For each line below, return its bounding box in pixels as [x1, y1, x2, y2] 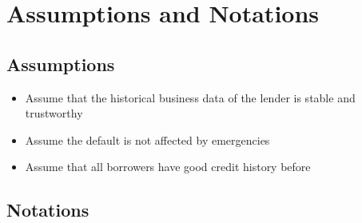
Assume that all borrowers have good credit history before [25, 158, 311, 175]
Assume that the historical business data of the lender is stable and [25, 89, 356, 106]
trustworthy [25, 105, 83, 121]
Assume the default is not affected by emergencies [25, 131, 270, 148]
